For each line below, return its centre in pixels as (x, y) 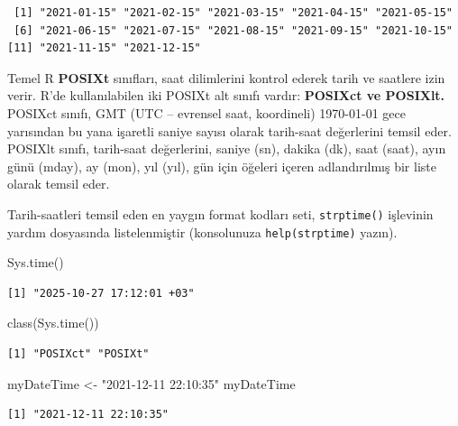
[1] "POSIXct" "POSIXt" (78, 354)
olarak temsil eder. (59, 184)
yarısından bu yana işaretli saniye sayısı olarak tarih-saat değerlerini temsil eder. (229, 130)
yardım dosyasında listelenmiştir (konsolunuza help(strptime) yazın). (202, 232)
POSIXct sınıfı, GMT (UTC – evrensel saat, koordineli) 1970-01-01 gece (206, 112)
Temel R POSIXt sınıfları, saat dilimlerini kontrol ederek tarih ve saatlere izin (226, 77)
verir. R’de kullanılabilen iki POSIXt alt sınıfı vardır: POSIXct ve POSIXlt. (226, 95)
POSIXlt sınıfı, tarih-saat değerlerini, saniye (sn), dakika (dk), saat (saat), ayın (227, 148)
